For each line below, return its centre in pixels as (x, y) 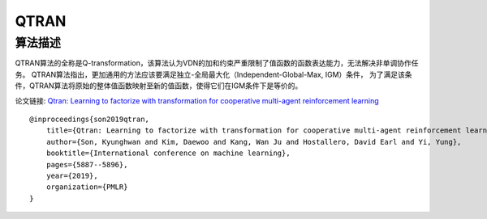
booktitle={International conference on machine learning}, (168, 153)
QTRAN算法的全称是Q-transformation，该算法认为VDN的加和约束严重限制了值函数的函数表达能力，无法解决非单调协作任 (217, 63)
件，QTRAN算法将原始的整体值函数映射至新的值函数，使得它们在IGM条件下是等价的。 (159, 86)
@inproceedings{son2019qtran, (90, 119)
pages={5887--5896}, (87, 164)
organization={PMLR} (87, 187)
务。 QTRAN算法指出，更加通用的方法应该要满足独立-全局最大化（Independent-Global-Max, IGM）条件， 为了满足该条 (213, 74)
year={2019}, (72, 175)
